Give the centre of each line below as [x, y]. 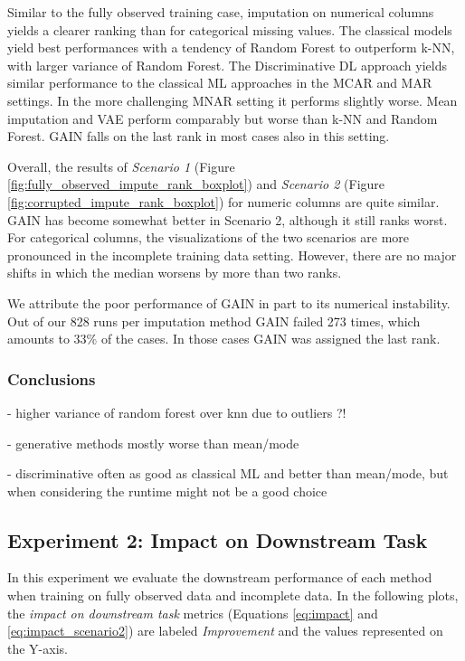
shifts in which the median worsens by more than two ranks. [175, 273]
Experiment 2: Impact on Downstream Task [218, 539]
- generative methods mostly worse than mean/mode [153, 443]
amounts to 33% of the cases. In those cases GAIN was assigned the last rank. [224, 339]
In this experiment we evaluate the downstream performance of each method [220, 577]
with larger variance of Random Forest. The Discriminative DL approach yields [227, 65]
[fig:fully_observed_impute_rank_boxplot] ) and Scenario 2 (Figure [196, 184]
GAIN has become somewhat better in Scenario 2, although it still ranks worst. [228, 219]
